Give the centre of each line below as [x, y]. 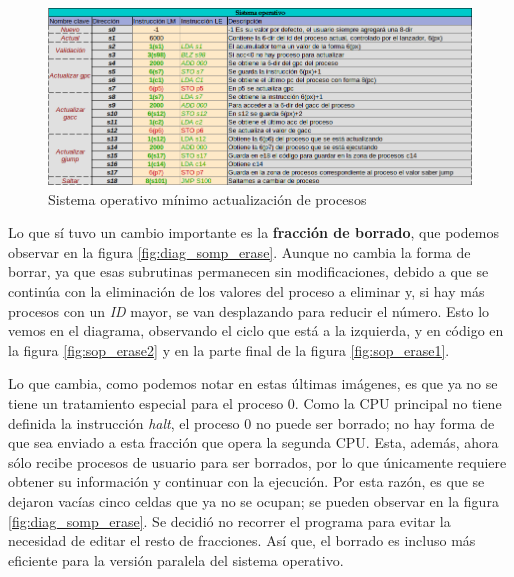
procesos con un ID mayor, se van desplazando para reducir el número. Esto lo [249, 310]
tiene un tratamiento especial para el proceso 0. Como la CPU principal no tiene [255, 403]
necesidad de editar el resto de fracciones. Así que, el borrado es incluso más [242, 540]
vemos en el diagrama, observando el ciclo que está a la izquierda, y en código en [256, 330]
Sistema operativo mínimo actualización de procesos [207, 198]
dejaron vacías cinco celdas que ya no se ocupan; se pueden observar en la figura [253, 501]
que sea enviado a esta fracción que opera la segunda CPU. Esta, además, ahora [253, 442]
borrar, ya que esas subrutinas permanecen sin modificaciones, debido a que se [248, 271]
